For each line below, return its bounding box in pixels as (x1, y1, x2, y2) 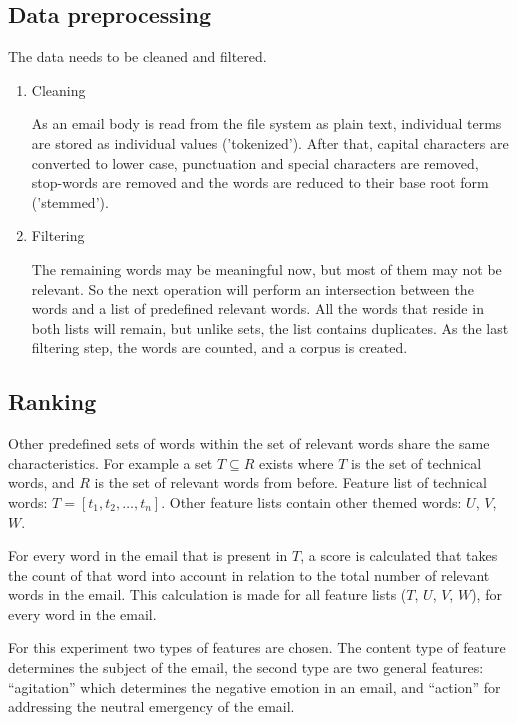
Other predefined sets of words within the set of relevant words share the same (8, 433, 490, 454)
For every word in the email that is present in (8, 545, 288, 566)
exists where (259, 452, 334, 473)
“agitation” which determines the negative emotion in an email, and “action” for (8, 676, 501, 697)
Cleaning (31, 79, 86, 100)
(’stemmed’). (31, 191, 109, 212)
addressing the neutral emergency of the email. (8, 696, 295, 717)
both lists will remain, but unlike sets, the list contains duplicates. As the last (31, 317, 509, 338)
